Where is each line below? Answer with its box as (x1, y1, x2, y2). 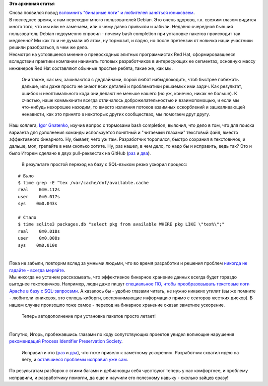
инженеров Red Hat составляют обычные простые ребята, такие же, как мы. (9, 65, 173, 71)
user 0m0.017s (18, 194, 60, 199)
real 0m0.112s (18, 187, 60, 193)
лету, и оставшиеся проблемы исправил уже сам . (21, 356, 129, 362)
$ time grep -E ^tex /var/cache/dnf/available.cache (18, 180, 149, 185)
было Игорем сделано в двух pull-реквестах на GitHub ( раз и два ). (9, 150, 151, 156)
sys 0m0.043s (18, 201, 58, 207)
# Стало (18, 215, 37, 220)
